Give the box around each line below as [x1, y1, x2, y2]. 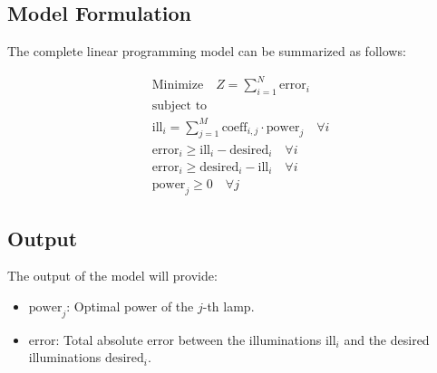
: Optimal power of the [66, 297, 194, 316]
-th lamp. [202, 297, 255, 316]
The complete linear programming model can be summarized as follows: [7, 42, 406, 61]
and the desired [344, 330, 430, 349]
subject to [151, 100, 208, 113]
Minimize [151, 79, 204, 92]
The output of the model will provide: [7, 266, 218, 285]
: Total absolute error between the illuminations [55, 330, 322, 349]
